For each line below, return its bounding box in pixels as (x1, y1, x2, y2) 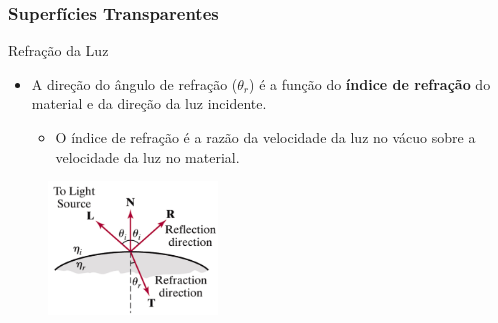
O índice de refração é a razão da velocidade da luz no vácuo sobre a (55, 127, 476, 147)
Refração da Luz (8, 40, 109, 61)
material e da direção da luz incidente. (31, 93, 267, 114)
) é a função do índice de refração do (249, 73, 491, 94)
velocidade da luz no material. (55, 146, 240, 167)
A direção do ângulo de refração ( (31, 73, 238, 94)
